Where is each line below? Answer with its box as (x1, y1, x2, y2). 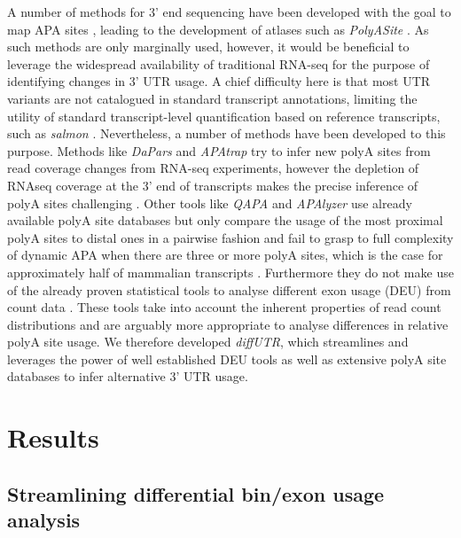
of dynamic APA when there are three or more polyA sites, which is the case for (7, 246, 443, 264)
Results (7, 419, 99, 456)
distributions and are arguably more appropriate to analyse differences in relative (7, 315, 449, 333)
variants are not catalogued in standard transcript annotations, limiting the (7, 89, 418, 107)
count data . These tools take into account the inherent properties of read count (7, 298, 441, 316)
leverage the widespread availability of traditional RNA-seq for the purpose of (7, 54, 430, 73)
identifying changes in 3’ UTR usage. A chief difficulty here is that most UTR (7, 72, 431, 90)
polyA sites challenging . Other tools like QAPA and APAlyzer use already (7, 193, 412, 212)
